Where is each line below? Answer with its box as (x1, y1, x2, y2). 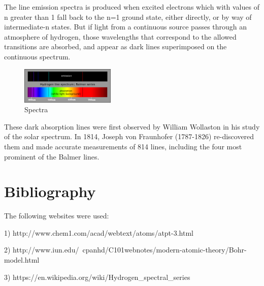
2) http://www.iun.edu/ (4, 244, 79, 255)
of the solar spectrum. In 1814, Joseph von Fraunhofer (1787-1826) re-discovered (4, 131, 254, 142)
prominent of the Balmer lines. (4, 151, 100, 162)
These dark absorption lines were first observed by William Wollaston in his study (4, 121, 260, 132)
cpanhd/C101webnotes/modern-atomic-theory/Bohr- (82, 244, 247, 255)
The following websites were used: (4, 210, 109, 221)
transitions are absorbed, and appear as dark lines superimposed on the (4, 41, 227, 52)
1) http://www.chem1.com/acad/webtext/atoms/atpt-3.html (4, 227, 194, 238)
